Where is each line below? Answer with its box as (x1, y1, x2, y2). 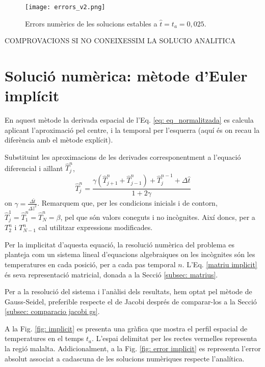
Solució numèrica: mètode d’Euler (5, 65, 248, 86)
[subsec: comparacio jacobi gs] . (5, 306, 100, 317)
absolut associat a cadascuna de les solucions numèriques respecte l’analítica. (5, 353, 245, 363)
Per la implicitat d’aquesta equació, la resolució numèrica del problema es (5, 239, 234, 249)
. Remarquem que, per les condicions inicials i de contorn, (37, 197, 218, 208)
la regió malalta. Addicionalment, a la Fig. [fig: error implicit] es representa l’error (5, 343, 261, 354)
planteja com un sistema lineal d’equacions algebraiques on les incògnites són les (5, 249, 255, 260)
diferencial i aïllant (5, 162, 63, 173)
